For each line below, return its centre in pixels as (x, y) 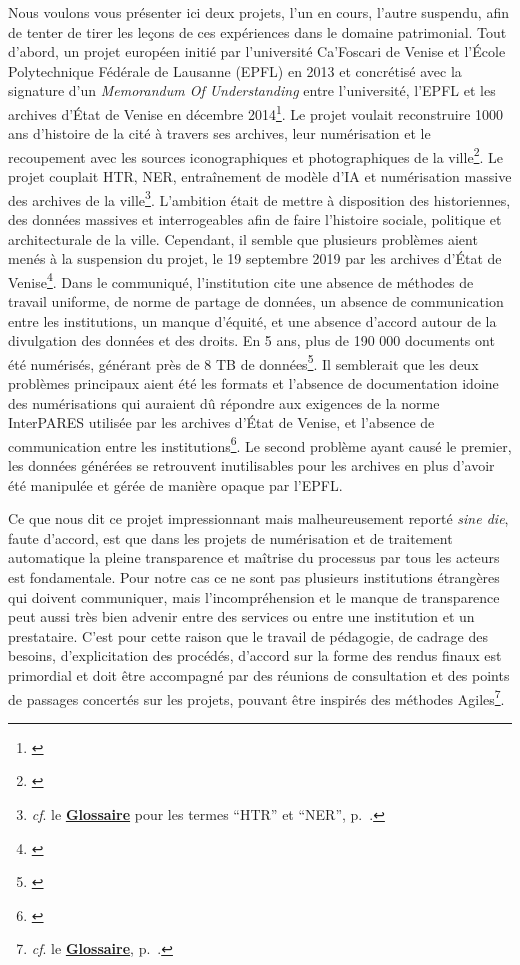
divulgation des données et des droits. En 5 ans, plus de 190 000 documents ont (251, 340)
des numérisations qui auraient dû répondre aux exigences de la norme (224, 402)
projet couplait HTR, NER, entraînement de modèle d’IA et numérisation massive (260, 176)
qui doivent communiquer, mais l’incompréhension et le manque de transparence (254, 596)
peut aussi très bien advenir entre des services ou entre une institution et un (241, 616)
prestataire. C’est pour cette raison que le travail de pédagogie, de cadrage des (248, 635)
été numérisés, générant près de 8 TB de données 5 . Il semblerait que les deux (243, 362)
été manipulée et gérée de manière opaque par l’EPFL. (175, 484)
